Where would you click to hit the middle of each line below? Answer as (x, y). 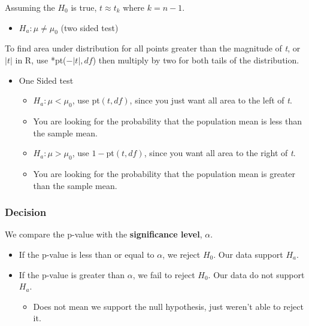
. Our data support (248, 254)
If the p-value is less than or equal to (87, 254)
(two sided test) (90, 27)
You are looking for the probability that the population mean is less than (167, 121)
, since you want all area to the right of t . (220, 153)
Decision (26, 212)
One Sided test (46, 80)
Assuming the (30, 7)
